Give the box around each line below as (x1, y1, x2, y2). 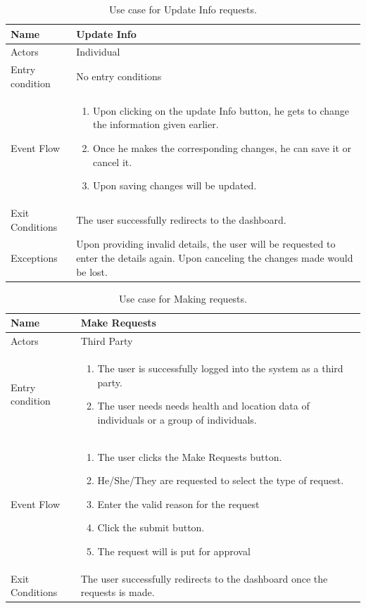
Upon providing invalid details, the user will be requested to (76, 236, 336, 251)
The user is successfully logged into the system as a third (97, 360, 343, 375)
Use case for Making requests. (119, 291, 247, 305)
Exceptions (11, 250, 58, 265)
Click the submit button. (97, 520, 205, 535)
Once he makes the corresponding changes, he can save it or (92, 140, 352, 155)
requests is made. (80, 585, 155, 600)
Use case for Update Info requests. (109, 2, 257, 16)
